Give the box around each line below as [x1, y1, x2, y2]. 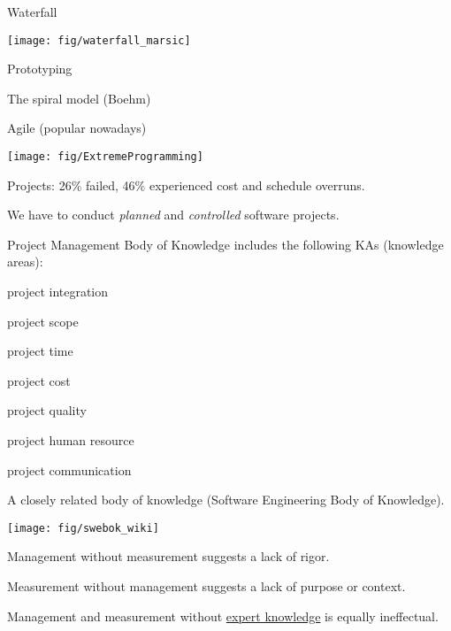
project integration [7, 282, 109, 301]
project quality [7, 401, 87, 419]
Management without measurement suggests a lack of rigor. [7, 547, 330, 566]
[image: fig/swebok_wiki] [7, 521, 159, 535]
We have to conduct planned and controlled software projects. [7, 205, 340, 224]
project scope [7, 312, 79, 330]
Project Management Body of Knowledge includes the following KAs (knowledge [7, 235, 444, 253]
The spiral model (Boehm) [7, 88, 151, 107]
